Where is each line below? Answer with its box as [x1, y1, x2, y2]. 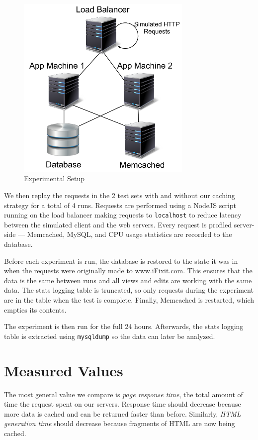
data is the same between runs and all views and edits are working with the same [4, 275, 252, 285]
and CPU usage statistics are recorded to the [95, 229, 232, 239]
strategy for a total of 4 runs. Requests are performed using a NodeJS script [4, 200, 237, 210]
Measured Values [4, 360, 123, 380]
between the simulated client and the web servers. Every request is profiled [4, 219, 232, 229]
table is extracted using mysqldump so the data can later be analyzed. [4, 330, 215, 341]
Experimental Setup [24, 173, 85, 184]
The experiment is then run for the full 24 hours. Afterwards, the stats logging [4, 321, 244, 331]
